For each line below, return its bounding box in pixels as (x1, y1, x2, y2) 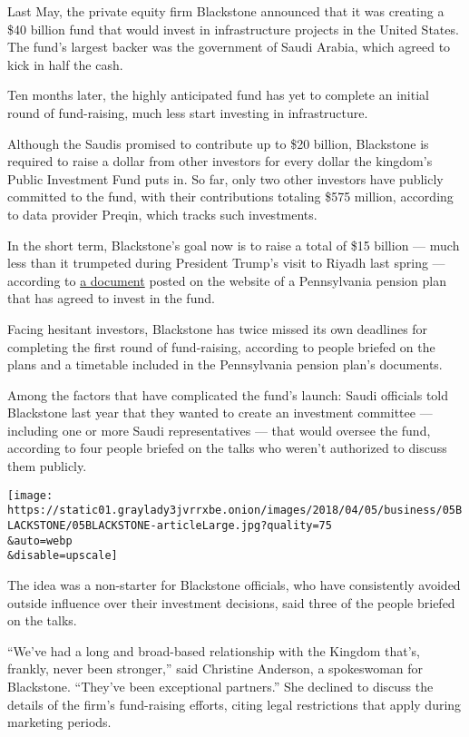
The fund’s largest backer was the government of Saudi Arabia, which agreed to (7, 37, 451, 56)
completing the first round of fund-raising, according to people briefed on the (7, 337, 435, 356)
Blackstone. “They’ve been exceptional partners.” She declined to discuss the (7, 676, 434, 695)
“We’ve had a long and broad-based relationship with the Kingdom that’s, (7, 641, 420, 660)
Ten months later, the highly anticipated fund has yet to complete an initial (7, 85, 429, 104)
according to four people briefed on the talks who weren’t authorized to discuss (7, 438, 447, 457)
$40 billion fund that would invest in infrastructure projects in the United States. (7, 19, 459, 38)
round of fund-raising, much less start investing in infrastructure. (7, 103, 368, 122)
